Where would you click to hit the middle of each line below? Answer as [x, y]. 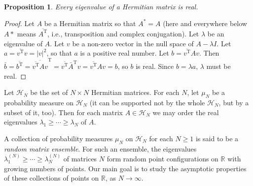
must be [218, 66]
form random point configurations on [163, 158]
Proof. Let [19, 23]
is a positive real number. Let [125, 53]
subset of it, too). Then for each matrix [63, 112]
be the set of [49, 92]
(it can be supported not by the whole [147, 102]
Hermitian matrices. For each [135, 92]
